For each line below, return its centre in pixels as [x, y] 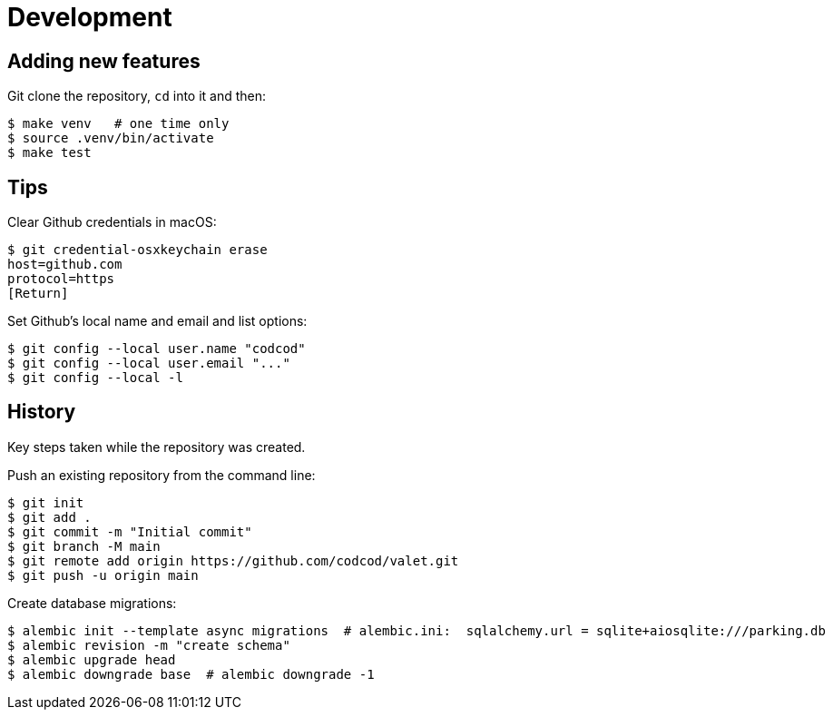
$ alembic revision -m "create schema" [149, 645]
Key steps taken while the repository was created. [157, 447]
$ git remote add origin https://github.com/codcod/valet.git [233, 560]
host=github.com [65, 265]
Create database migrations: [92, 603]
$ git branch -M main [84, 546]
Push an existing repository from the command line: [162, 475]
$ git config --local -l [95, 378]
